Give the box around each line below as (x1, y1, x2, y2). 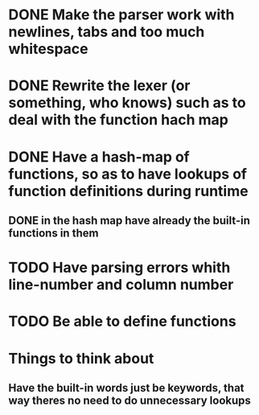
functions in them (8, 226, 99, 240)
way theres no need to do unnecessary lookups (8, 393, 252, 407)
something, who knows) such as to (8, 94, 247, 112)
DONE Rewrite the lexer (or (8, 76, 191, 95)
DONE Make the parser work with (8, 6, 235, 24)
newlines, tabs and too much (8, 23, 205, 41)
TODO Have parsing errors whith (8, 259, 231, 277)
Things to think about (8, 349, 154, 368)
